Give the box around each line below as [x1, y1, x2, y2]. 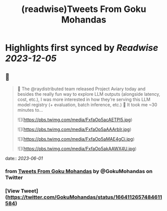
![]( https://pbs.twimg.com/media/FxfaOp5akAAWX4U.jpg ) [17, 146, 137, 152]
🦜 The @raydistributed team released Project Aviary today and [17, 86, 146, 92]
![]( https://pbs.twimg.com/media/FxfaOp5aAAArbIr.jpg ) [17, 126, 132, 132]
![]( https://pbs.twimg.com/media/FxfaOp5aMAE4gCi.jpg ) [17, 136, 135, 142]
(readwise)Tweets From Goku [21, 3, 147, 15]
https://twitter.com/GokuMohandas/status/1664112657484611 [7, 194, 163, 201]
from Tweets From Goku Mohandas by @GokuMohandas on [5, 168, 153, 175]
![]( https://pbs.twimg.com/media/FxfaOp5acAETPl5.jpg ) [17, 117, 133, 123]
